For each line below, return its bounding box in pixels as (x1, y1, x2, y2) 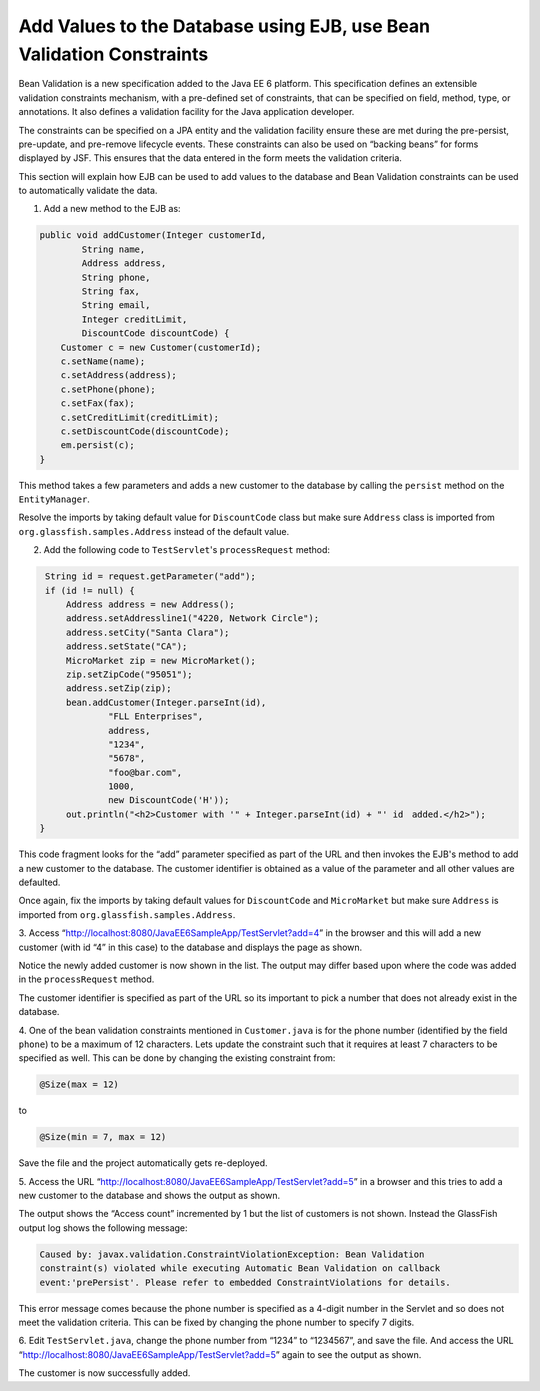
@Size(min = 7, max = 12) (39, 1131, 167, 1143)
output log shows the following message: (18, 1221, 189, 1234)
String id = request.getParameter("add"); (45, 571, 257, 582)
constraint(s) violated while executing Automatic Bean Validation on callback (39, 1263, 441, 1274)
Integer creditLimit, (81, 313, 188, 325)
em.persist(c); (60, 440, 135, 451)
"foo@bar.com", (108, 766, 183, 778)
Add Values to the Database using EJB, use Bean (18, 15, 430, 37)
